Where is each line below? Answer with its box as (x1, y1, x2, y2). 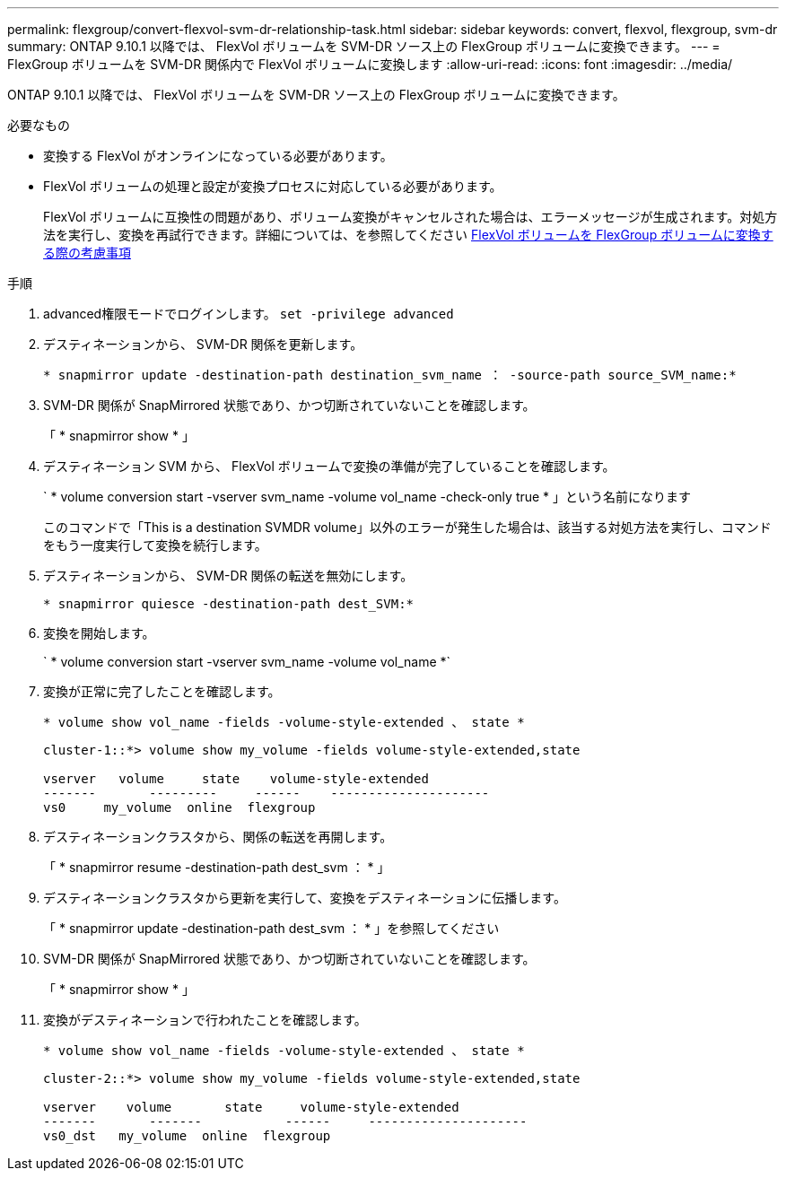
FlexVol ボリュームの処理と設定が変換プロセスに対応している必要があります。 (43, 179, 502, 194)
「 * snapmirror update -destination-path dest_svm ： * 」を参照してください (43, 921, 500, 936)
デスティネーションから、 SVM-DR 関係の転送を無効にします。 (43, 568, 414, 583)
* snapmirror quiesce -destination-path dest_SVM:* (43, 597, 415, 611)
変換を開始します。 (43, 625, 155, 641)
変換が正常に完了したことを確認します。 (43, 684, 281, 699)
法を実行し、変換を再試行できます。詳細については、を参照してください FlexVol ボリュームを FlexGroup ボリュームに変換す (43, 227, 773, 242)
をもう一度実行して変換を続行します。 (43, 537, 267, 553)
